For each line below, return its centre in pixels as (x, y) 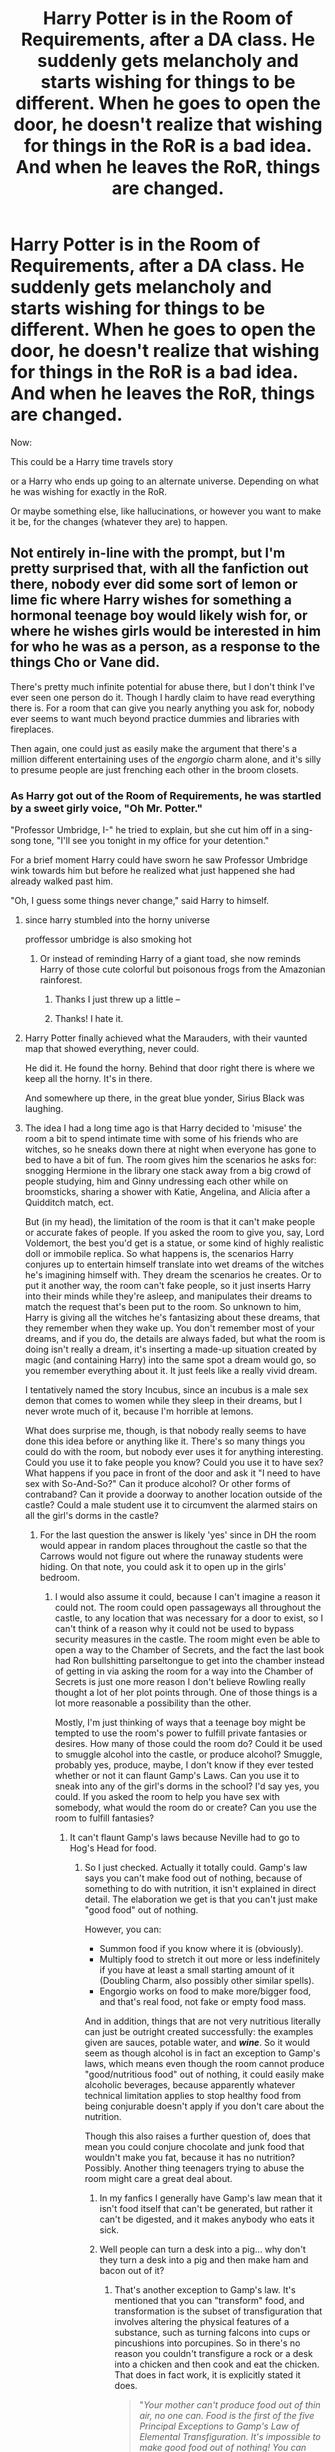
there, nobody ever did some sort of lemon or (154, 584)
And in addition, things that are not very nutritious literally (203, 2021)
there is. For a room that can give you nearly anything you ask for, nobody (162, 708)
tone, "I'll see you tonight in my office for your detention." (151, 841)
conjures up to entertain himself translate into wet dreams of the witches (174, 1264)
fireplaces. (32, 729)
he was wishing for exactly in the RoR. (89, 491)
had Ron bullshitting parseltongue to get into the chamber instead (189, 1661)
